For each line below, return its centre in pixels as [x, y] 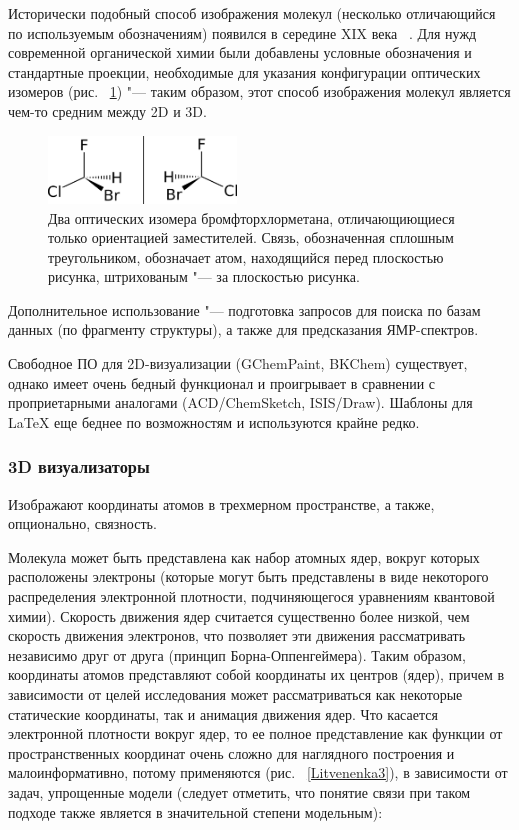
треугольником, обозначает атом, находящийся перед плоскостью [246, 256]
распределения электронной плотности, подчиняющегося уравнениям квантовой [251, 596]
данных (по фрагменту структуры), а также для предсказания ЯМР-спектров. [243, 329]
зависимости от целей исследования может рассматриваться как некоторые [235, 694]
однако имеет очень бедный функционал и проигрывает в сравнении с [222, 382]
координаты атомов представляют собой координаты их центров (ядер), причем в [256, 674]
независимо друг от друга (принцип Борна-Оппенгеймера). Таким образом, [237, 654]
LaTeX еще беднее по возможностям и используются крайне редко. [214, 421]
